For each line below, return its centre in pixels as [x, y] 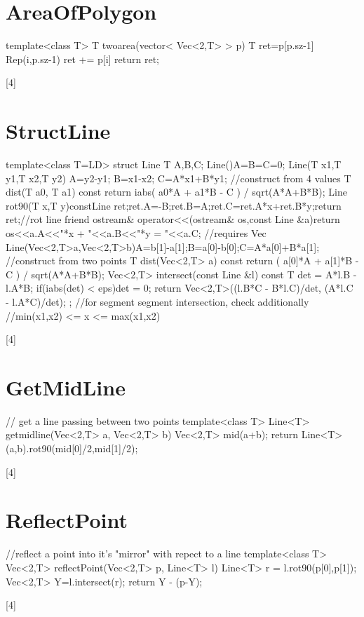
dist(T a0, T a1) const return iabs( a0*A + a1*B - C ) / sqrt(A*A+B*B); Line [176, 192]
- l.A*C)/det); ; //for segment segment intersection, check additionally [157, 301]
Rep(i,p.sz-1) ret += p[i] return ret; [83, 59]
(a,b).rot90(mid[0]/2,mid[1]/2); [72, 448]
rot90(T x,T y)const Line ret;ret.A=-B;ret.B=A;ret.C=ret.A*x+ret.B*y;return [174, 205]
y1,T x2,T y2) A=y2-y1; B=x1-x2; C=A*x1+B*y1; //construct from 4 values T [178, 178]
